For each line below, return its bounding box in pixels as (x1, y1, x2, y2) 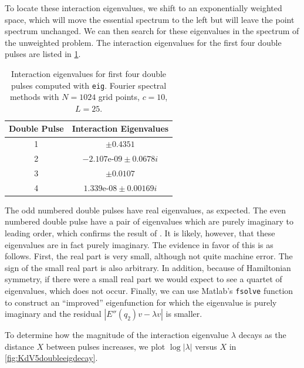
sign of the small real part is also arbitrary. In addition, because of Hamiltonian (5, 261, 291, 273)
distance (5, 340, 34, 352)
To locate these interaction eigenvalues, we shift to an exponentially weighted (5, 2, 282, 14)
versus (195, 340, 217, 352)
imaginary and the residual (5, 307, 102, 320)
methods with (9, 91, 59, 103)
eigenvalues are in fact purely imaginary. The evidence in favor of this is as (5, 238, 273, 250)
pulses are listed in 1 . (5, 48, 81, 60)
